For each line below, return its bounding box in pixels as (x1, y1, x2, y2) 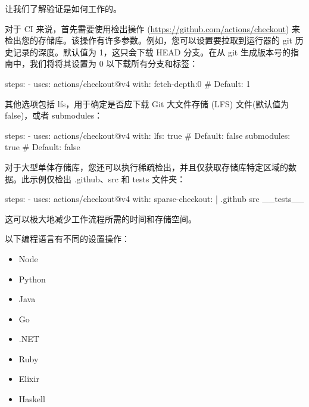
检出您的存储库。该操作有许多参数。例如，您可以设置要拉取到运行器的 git (5, 34, 292, 46)
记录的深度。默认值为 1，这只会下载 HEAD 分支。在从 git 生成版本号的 (13, 45, 291, 58)
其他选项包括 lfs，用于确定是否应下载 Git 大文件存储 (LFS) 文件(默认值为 (5, 97, 289, 110)
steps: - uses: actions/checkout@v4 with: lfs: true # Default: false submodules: (5, 129, 291, 141)
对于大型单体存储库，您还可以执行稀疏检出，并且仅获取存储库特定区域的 (5, 160, 288, 173)
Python (18, 272, 46, 285)
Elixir (18, 372, 39, 385)
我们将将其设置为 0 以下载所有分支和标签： (29, 57, 198, 70)
